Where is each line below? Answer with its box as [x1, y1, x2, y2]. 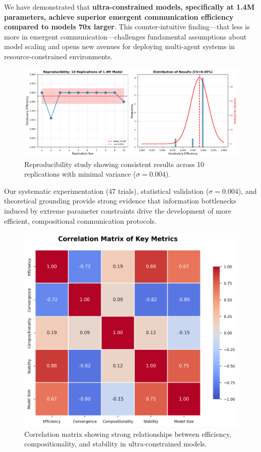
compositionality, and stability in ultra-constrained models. [24, 438, 207, 449]
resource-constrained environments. [4, 51, 113, 61]
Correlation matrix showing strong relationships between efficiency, [24, 428, 232, 439]
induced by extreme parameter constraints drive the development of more [4, 206, 231, 216]
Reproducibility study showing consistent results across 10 [24, 158, 204, 169]
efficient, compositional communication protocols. [4, 215, 156, 226]
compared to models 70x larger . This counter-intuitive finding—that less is [4, 21, 250, 32]
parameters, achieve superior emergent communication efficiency [4, 11, 234, 22]
